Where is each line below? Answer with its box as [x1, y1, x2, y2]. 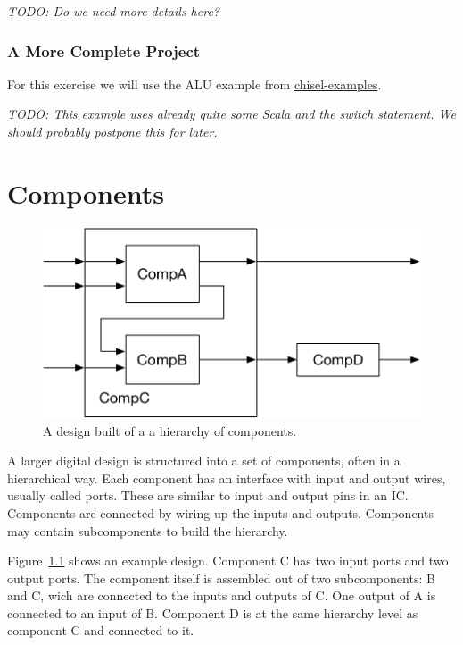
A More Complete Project [7, 39, 201, 62]
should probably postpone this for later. [7, 122, 218, 140]
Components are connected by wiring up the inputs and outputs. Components [7, 503, 434, 522]
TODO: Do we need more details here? [7, 2, 219, 20]
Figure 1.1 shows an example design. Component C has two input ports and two [7, 551, 449, 570]
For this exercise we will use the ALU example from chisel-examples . [7, 74, 382, 93]
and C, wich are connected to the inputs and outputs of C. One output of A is [7, 586, 436, 605]
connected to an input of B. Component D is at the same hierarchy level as [7, 603, 418, 622]
